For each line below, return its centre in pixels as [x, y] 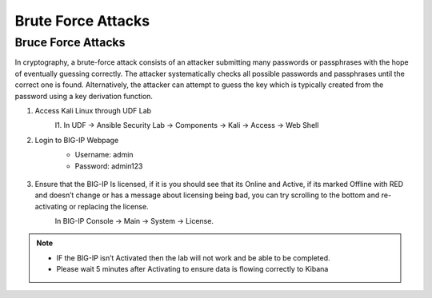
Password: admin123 [109, 166]
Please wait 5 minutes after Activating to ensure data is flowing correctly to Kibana [192, 269]
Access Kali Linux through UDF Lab [93, 110]
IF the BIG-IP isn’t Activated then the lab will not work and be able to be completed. [193, 258]
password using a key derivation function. [84, 96]
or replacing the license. [109, 206]
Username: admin [104, 155]
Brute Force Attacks [82, 21]
